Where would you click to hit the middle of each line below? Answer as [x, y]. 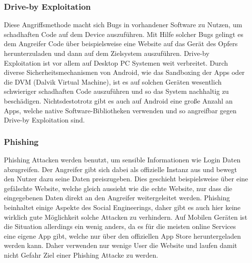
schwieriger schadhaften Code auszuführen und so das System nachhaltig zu [117, 91]
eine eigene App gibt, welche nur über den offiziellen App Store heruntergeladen [123, 236]
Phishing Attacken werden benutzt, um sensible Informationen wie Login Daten [122, 159]
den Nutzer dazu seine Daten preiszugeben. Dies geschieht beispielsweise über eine [126, 179]
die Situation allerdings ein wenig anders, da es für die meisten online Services [120, 226]
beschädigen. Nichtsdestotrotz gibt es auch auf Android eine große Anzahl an [118, 100]
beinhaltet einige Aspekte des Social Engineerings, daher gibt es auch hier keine [122, 207]
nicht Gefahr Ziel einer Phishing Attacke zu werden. [81, 254]
